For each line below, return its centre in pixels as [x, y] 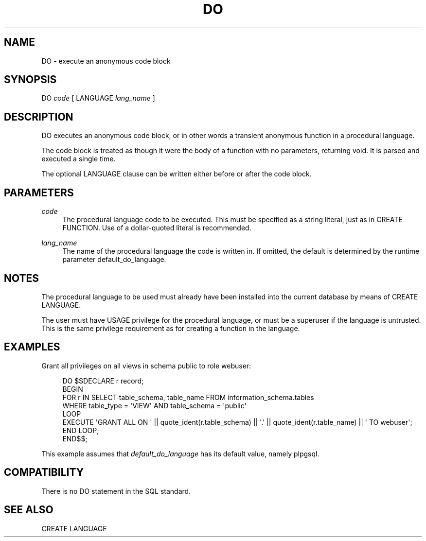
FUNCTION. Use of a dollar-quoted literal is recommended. [157, 228]
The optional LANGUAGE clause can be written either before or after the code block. [177, 174]
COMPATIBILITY [44, 472]
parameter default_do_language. [114, 260]
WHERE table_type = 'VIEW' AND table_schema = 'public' [154, 405]
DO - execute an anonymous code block [106, 61]
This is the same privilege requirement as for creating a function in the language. [171, 328]
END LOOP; [81, 430]
